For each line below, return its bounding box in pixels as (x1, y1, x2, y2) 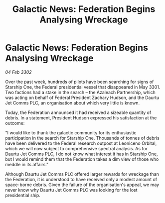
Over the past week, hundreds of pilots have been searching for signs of (5, 79, 154, 85)
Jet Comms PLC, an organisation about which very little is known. (5, 100, 140, 105)
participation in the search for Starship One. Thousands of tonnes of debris (5, 135, 160, 141)
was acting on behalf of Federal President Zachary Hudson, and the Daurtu (5, 95, 160, 101)
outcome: (5, 120, 25, 126)
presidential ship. (5, 192, 41, 198)
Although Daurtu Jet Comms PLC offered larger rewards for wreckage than (5, 171, 160, 177)
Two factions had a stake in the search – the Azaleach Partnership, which (5, 89, 156, 95)
